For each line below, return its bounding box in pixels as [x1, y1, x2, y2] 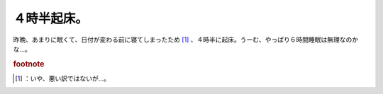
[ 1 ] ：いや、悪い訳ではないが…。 [15, 74, 111, 83]
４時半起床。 [13, 11, 89, 26]
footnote [13, 59, 45, 69]
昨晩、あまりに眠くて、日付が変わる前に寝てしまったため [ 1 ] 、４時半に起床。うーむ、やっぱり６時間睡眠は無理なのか [13, 35, 359, 44]
